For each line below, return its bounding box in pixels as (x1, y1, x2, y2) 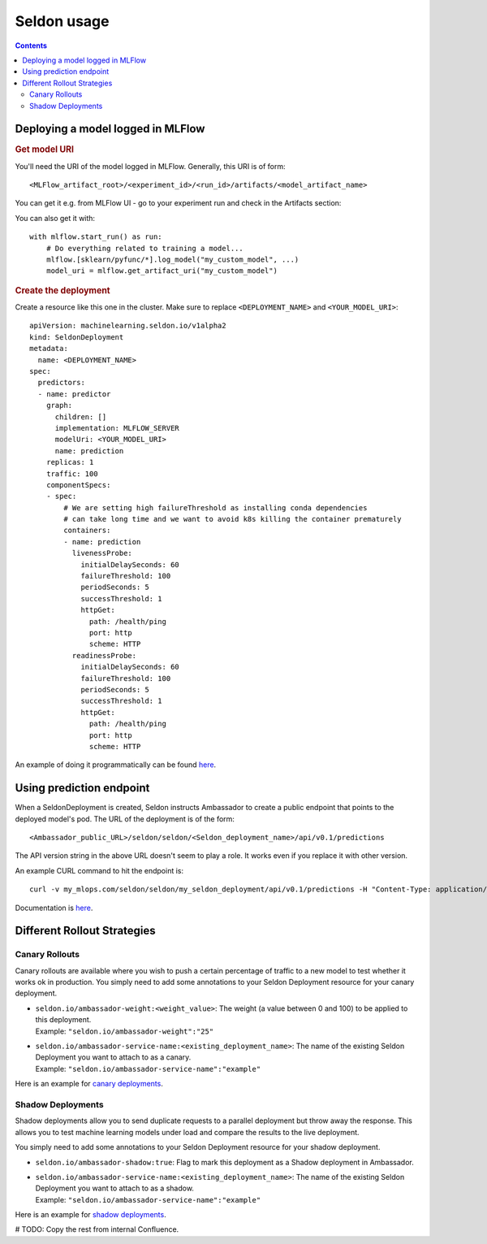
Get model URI (15, 144, 75, 155)
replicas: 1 (45, 457, 94, 467)
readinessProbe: (71, 651, 137, 660)
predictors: (37, 378, 85, 388)
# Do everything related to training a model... (45, 244, 243, 253)
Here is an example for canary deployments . (15, 1079, 164, 1089)
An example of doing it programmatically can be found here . (15, 760, 217, 769)
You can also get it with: (15, 213, 96, 223)
